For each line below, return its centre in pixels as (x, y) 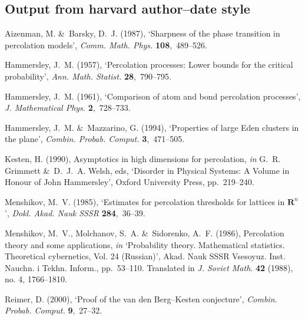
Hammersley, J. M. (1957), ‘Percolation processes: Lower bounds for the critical (149, 65)
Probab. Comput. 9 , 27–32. (54, 310)
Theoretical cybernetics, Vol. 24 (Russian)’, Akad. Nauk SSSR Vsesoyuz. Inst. (145, 256)
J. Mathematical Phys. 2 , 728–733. (68, 108)
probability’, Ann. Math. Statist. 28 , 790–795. (88, 76)
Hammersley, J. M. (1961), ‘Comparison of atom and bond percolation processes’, (153, 96)
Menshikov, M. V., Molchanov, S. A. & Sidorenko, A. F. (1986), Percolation (145, 232)
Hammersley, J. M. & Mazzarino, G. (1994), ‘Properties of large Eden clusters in (152, 127)
